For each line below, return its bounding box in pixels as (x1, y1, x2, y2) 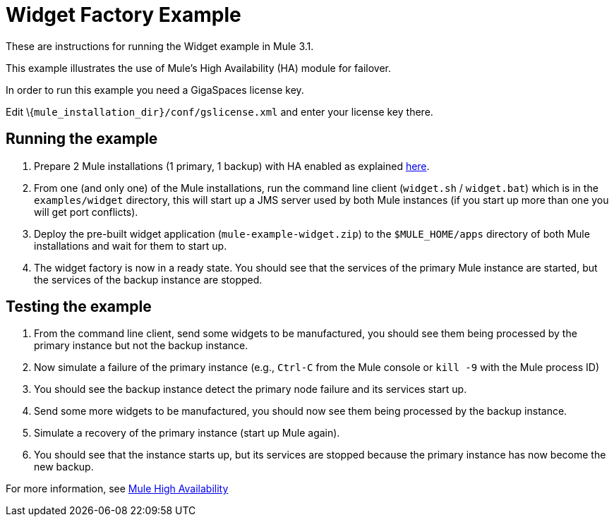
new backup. (34, 461, 94, 473)
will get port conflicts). (34, 205, 138, 218)
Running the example (6, 130, 158, 148)
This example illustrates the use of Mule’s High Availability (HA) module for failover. (6, 61, 391, 74)
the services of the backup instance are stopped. (34, 273, 263, 286)
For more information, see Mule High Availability (6, 482, 229, 495)
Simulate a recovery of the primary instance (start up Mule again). (34, 427, 340, 439)
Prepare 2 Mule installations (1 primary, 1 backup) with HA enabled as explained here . (34, 159, 430, 172)
